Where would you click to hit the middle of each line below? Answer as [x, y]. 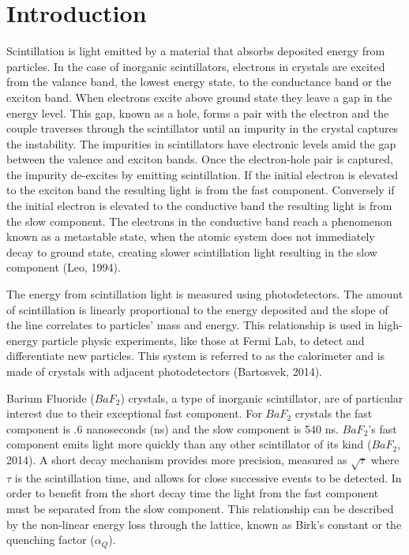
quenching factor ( [51, 540]
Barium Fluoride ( [51, 397]
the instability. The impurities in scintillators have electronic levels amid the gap [201, 143]
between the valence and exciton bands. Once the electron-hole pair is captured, [200, 159]
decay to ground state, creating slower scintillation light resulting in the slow [192, 251]
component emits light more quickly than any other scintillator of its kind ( [189, 444]
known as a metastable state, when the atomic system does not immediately [191, 236]
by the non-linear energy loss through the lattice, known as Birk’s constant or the [204, 524]
